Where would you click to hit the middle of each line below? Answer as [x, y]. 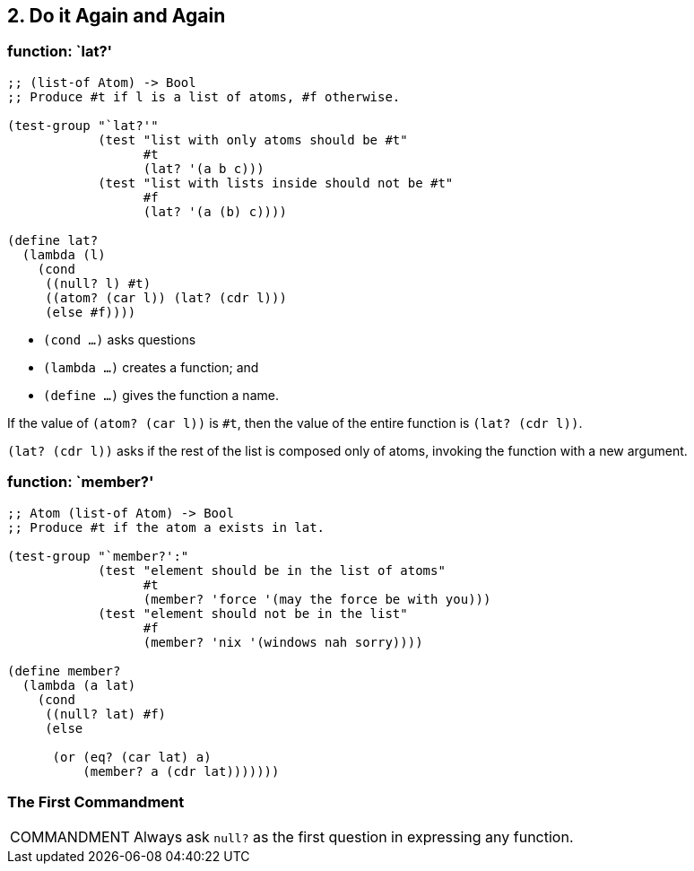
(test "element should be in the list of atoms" [272, 570]
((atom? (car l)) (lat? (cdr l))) [166, 297]
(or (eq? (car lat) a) [132, 757]
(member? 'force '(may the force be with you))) [317, 599]
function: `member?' [81, 482]
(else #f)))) [91, 312]
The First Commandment [96, 801]
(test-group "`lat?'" [83, 125]
